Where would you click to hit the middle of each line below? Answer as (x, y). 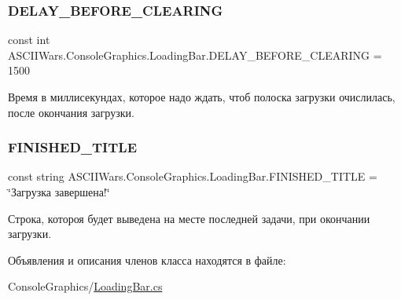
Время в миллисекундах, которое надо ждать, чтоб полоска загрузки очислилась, (202, 97)
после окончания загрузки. (71, 112)
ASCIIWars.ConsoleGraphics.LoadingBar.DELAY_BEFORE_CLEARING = (195, 55)
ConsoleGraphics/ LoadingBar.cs (85, 286)
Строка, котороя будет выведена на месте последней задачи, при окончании (189, 218)
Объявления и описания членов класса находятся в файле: (147, 260)
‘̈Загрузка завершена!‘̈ (59, 192)
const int (29, 40)
